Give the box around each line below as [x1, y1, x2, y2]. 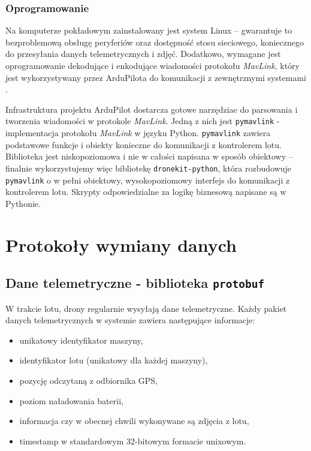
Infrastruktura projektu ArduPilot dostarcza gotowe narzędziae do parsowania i [5, 103, 298, 115]
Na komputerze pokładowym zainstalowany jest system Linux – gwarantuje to [5, 24, 292, 37]
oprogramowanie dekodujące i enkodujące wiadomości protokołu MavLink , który [5, 59, 300, 71]
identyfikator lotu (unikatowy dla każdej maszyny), [19, 354, 208, 366]
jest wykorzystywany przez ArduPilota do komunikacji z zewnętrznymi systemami [5, 71, 306, 83]
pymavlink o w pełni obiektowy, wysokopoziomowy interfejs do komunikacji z [5, 173, 290, 186]
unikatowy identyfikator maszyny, [19, 333, 143, 346]
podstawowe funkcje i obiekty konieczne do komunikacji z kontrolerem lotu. [5, 138, 282, 151]
